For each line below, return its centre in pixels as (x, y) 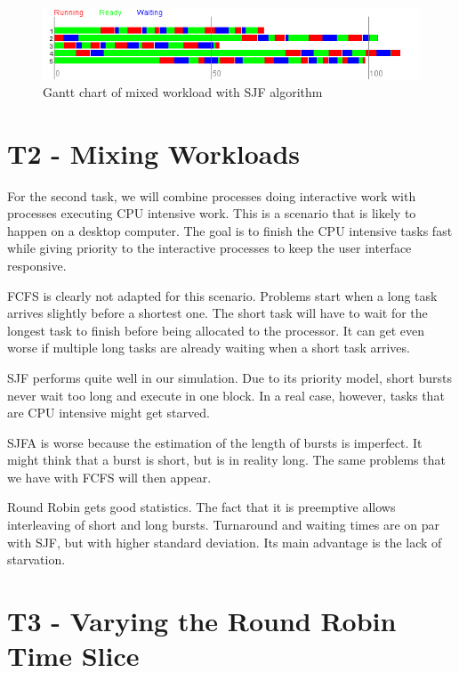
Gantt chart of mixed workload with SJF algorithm (183, 91)
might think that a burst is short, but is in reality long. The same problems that (226, 460)
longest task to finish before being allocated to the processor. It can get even (216, 330)
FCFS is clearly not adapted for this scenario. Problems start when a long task (222, 295)
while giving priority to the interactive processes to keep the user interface (209, 248)
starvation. (36, 559)
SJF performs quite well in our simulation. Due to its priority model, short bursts (229, 377)
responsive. (37, 265)
